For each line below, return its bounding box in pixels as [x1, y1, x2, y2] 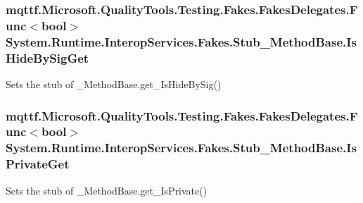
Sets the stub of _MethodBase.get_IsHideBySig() [6, 76, 222, 91]
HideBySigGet [6, 49, 89, 66]
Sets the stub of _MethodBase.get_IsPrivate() [6, 183, 208, 197]
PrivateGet [6, 155, 70, 173]
